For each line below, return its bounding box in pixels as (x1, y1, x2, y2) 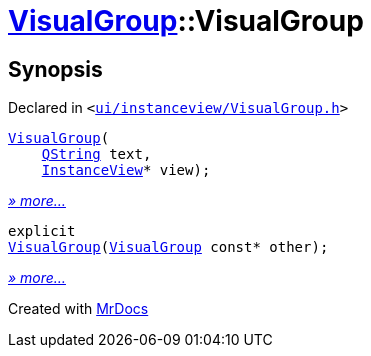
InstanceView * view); (41, 162, 211, 179)
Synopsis (8, 56, 103, 82)
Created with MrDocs (8, 300, 149, 318)
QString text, (41, 146, 152, 163)
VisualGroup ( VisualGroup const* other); (8, 239, 329, 256)
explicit (8, 223, 76, 240)
